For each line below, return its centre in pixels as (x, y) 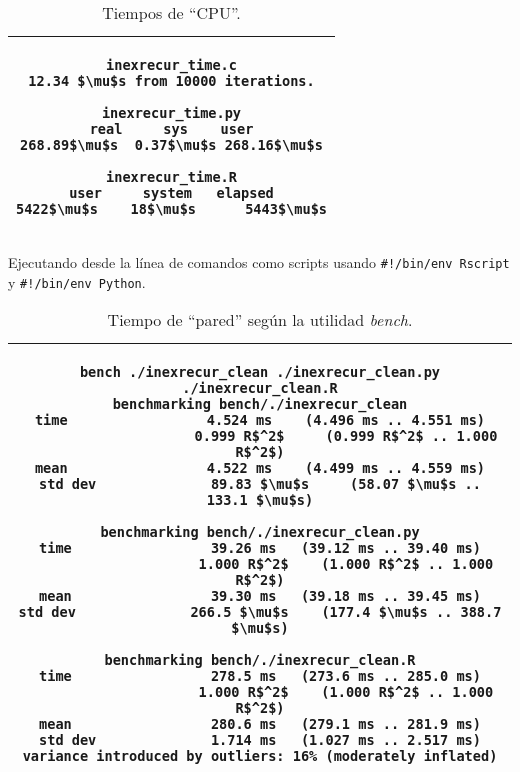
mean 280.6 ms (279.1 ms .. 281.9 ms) (260, 724)
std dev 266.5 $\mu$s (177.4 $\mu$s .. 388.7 (260, 612)
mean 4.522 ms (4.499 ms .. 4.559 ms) (260, 468)
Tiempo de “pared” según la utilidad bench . (260, 320)
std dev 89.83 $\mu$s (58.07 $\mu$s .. (260, 484)
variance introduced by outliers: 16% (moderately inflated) (260, 756)
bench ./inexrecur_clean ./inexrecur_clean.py (260, 372)
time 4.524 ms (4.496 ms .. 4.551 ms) (260, 420)
